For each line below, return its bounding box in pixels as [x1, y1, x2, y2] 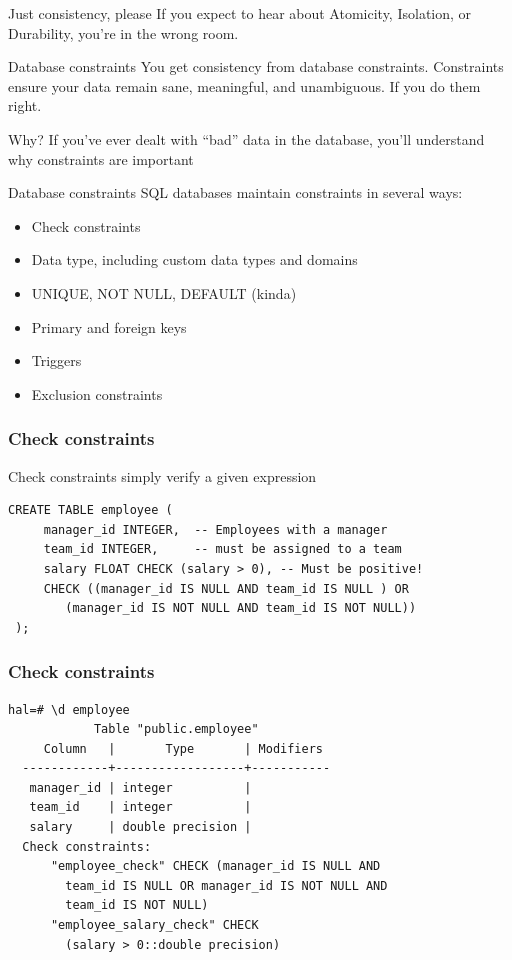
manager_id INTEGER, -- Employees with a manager [43, 522, 388, 537]
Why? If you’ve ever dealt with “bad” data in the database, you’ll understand [8, 128, 485, 149]
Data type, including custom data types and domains [31, 249, 358, 270]
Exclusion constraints [31, 383, 163, 404]
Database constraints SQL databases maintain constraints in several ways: [8, 182, 463, 203]
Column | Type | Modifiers [43, 741, 323, 756]
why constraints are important [8, 148, 194, 169]
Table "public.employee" [93, 722, 259, 737]
